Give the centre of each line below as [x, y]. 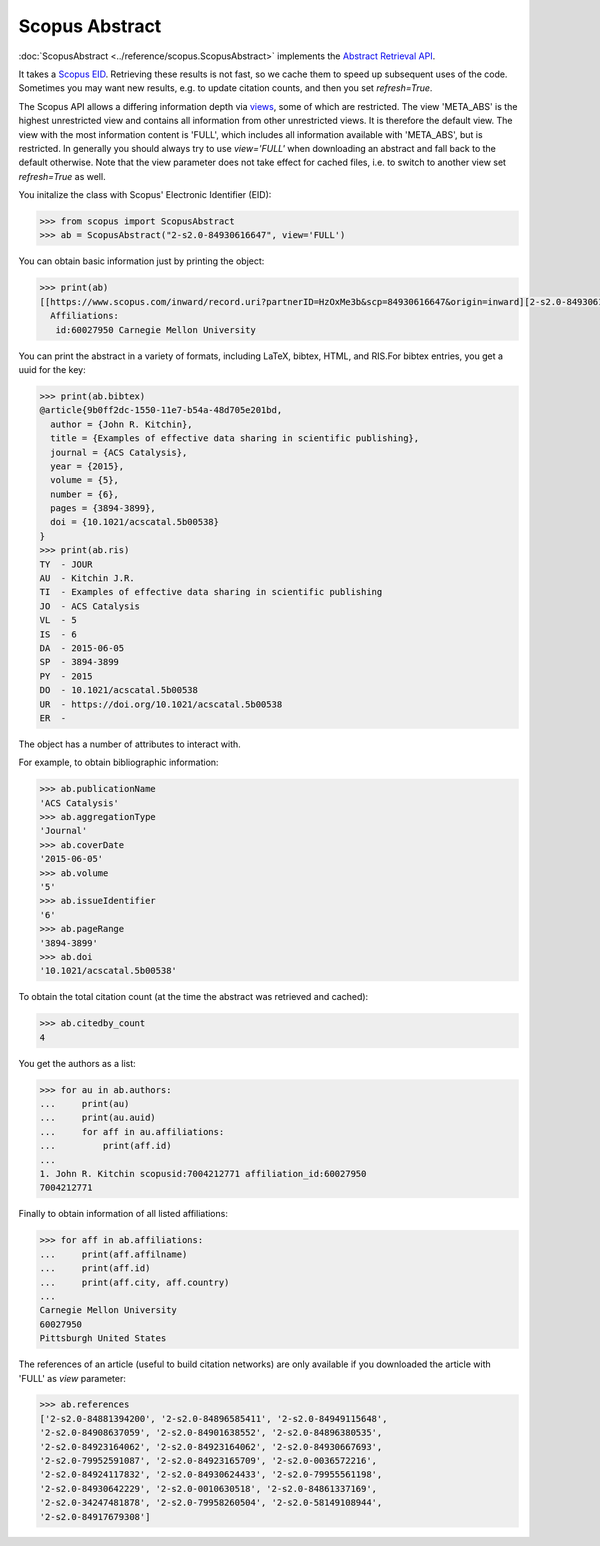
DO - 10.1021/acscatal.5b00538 [119, 690]
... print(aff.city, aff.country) [134, 1282]
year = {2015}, [87, 466]
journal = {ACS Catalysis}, [119, 452]
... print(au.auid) [98, 1118]
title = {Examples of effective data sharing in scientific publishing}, [235, 438]
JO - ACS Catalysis [89, 606]
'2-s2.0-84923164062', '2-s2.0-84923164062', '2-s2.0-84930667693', [211, 1446]
